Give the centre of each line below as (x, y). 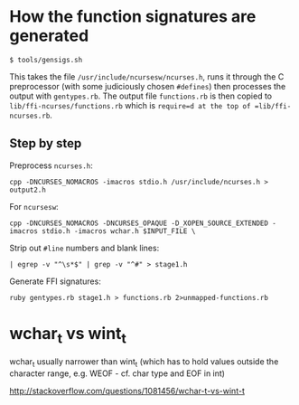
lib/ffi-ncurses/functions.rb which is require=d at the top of (130, 105)
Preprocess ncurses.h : (51, 165)
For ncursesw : (34, 206)
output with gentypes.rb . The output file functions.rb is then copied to (141, 96)
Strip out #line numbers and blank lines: (84, 248)
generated (49, 36)
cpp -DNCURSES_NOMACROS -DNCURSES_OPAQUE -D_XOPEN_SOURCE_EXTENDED (139, 223)
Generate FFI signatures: (55, 281)
